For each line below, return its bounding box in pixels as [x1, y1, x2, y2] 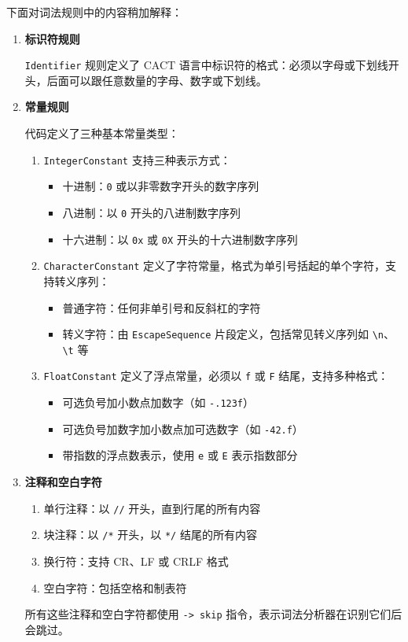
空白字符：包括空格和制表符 [43, 579, 187, 596]
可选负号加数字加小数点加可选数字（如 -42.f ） [62, 420, 303, 437]
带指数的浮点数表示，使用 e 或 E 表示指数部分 [62, 447, 298, 463]
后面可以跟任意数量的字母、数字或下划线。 [46, 72, 267, 88]
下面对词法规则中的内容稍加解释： [6, 4, 182, 20]
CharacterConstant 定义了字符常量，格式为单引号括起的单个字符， [43, 257, 385, 274]
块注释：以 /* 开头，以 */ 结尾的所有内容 [43, 526, 257, 543]
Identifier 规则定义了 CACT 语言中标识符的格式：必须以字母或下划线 [24, 57, 388, 73]
